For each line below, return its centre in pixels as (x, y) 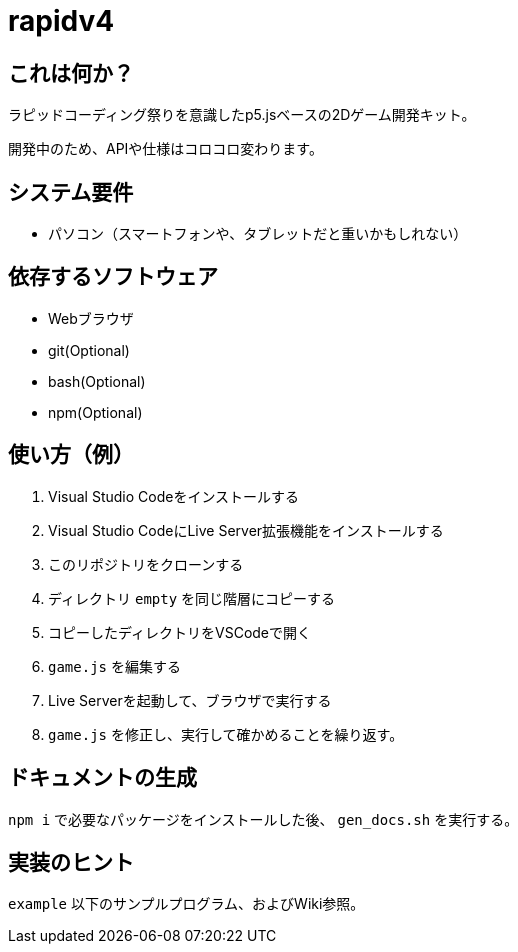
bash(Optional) (97, 381)
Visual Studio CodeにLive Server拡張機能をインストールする (246, 530)
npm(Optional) (95, 412)
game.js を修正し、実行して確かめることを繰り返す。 (226, 734)
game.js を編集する (114, 666)
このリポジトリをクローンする (146, 564)
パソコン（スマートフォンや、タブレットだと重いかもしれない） (258, 234)
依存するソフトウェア (113, 277)
